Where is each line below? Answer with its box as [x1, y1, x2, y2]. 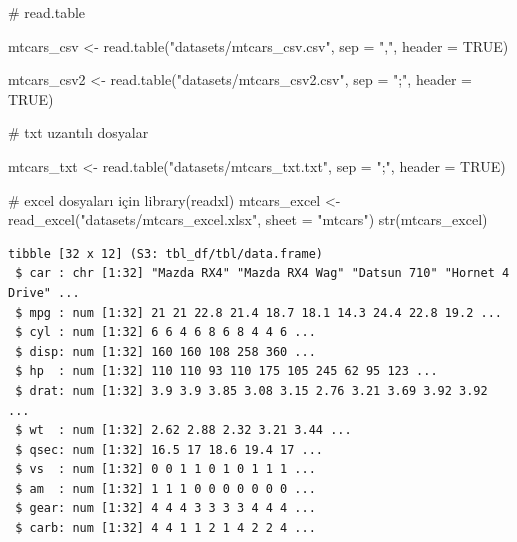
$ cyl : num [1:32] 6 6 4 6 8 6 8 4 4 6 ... [15, 325, 316, 340]
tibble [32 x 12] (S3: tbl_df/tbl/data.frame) [8, 246, 323, 261]
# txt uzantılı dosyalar [8, 122, 149, 143]
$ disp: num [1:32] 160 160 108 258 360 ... [15, 344, 316, 359]
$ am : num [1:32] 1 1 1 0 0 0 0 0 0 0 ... [15, 481, 316, 496]
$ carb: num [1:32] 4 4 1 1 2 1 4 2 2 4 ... [15, 521, 316, 536]
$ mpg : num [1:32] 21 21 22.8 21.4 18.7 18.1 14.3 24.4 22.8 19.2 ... [15, 305, 502, 320]
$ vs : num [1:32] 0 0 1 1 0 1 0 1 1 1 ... [15, 462, 316, 477]
